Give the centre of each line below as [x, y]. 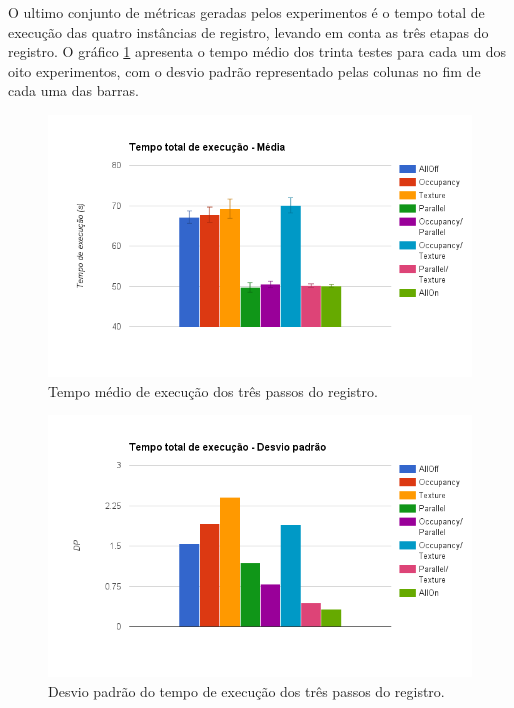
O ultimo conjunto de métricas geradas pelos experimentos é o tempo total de [246, 12]
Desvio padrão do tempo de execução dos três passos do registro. [246, 690]
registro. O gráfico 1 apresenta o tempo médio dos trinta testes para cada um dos [257, 51]
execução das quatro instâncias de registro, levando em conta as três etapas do [248, 31]
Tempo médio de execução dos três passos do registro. [213, 390]
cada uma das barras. [73, 90]
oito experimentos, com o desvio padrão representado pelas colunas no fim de [244, 70]
